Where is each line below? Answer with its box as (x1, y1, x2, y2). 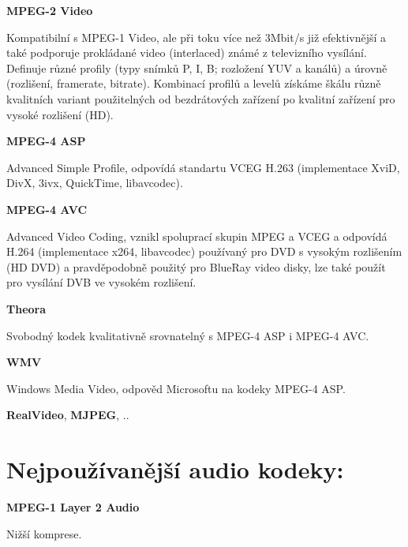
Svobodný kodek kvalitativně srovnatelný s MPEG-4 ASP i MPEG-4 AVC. (6, 327, 369, 343)
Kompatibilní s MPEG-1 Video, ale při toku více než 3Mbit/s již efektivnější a (6, 28, 387, 45)
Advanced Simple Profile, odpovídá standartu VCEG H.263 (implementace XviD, (6, 159, 400, 175)
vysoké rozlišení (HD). (6, 106, 114, 122)
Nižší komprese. (6, 525, 82, 541)
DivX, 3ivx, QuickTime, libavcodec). (6, 174, 183, 191)
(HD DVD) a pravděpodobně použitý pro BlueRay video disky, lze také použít (6, 258, 386, 275)
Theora (6, 300, 47, 317)
